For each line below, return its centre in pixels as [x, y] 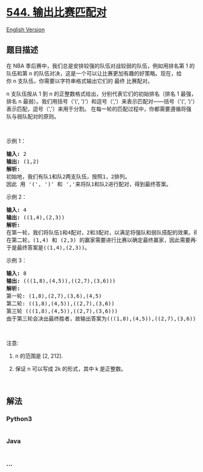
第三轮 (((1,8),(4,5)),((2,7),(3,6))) [62, 311]
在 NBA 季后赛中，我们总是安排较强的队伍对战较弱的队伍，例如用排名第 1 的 [101, 66]
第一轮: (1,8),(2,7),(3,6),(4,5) [54, 296]
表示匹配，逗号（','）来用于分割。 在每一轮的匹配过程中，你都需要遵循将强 [99, 109]
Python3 [19, 419]
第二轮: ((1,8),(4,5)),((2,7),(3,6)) [60, 303]
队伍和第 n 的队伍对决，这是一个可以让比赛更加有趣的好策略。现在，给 [94, 73]
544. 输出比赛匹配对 [56, 12]
